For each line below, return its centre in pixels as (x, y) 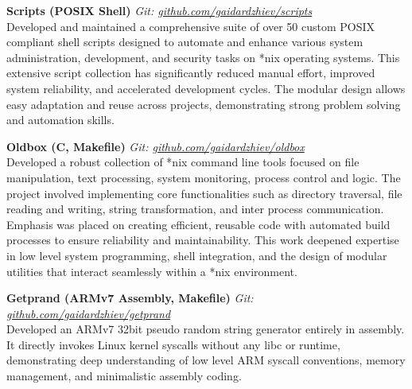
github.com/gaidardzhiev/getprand (89, 313)
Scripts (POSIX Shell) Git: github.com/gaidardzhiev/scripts (159, 10)
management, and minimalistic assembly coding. (124, 376)
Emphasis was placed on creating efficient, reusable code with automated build (198, 224)
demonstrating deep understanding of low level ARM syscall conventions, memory (206, 360)
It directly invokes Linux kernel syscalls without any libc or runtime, (173, 344)
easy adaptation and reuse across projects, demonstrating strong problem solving (204, 104)
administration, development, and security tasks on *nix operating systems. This (203, 57)
